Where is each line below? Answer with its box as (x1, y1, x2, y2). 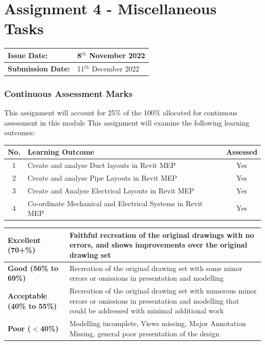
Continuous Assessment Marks (4, 87, 132, 100)
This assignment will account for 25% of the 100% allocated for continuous (4, 107, 237, 117)
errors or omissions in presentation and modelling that (69, 295, 240, 306)
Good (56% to (8, 262, 59, 273)
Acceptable (8, 290, 47, 301)
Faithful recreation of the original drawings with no (69, 229, 254, 240)
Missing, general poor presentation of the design (69, 328, 220, 338)
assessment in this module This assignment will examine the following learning (4, 117, 250, 128)
